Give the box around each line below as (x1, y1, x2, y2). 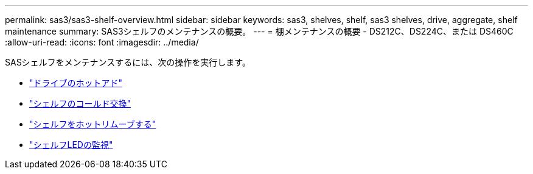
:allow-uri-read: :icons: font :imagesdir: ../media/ (5, 37, 199, 47)
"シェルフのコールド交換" (29, 98, 131, 109)
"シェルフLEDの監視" (29, 139, 113, 150)
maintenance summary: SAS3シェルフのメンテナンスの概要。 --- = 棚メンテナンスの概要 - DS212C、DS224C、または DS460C (5, 26, 514, 36)
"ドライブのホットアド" (29, 78, 123, 88)
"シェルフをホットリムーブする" (29, 119, 156, 129)
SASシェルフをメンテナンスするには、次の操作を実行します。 (5, 57, 251, 67)
